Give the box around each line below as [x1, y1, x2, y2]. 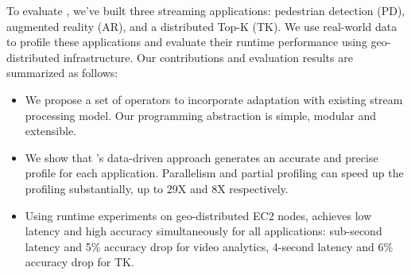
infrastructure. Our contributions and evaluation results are [63, 48, 353, 65]
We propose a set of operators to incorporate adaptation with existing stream [25, 91, 403, 107]
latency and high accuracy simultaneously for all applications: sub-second [25, 223, 382, 239]
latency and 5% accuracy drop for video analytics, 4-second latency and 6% [25, 238, 394, 254]
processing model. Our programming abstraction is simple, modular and [25, 107, 377, 123]
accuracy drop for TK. [25, 254, 134, 270]
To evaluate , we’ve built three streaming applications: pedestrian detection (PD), [6, 2, 405, 18]
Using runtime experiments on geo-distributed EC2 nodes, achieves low [25, 207, 372, 223]
